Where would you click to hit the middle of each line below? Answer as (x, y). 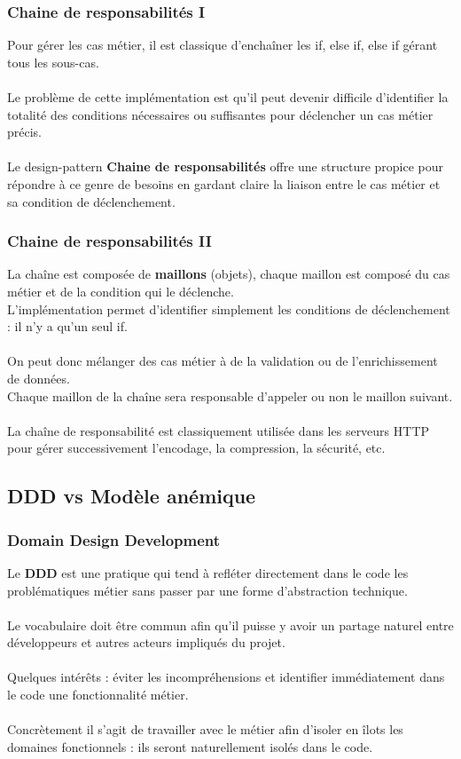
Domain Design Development (114, 539)
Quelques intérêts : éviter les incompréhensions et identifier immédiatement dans (226, 677)
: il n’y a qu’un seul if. (67, 326)
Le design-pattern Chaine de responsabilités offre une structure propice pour (226, 166)
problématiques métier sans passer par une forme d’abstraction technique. (207, 590)
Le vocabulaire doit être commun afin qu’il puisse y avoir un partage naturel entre (230, 625)
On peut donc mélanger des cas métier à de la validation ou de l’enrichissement (223, 361)
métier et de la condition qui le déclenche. (121, 291)
